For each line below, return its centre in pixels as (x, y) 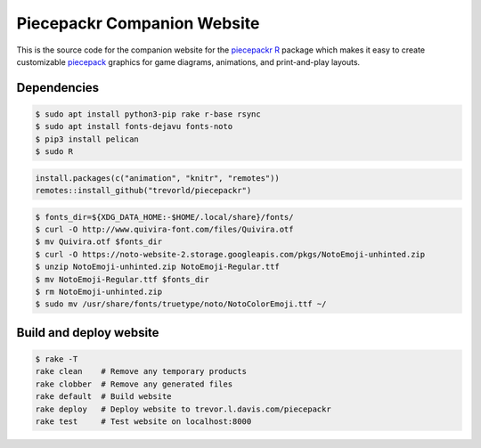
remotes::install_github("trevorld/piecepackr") (143, 191)
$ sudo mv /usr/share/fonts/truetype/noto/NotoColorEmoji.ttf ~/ (181, 304)
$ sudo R (54, 152)
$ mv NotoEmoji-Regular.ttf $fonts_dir (122, 279)
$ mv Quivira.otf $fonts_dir (99, 242)
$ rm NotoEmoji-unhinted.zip (99, 292)
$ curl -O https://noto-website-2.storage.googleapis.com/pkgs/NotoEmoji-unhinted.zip (230, 254)
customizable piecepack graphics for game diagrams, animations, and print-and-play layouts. (188, 61)
